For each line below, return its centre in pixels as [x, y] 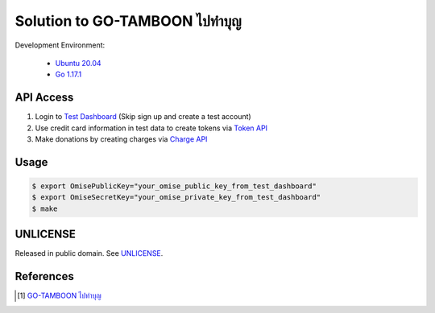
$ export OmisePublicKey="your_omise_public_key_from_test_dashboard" [174, 186]
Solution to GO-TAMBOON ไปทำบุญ [128, 21]
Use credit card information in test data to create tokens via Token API [151, 128]
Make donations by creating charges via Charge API [121, 139]
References [44, 276]
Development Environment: [60, 45]
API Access [44, 98]
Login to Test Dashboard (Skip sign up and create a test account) [143, 117]
